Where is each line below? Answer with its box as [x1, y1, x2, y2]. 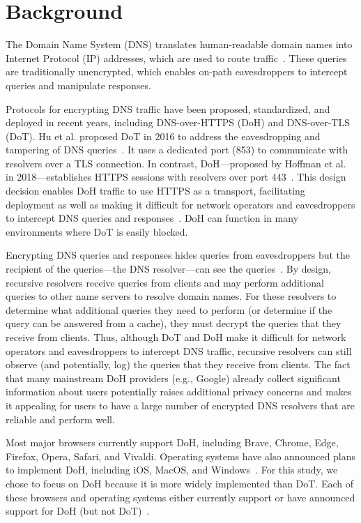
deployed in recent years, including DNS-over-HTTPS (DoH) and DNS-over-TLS [6, 115, 350, 130]
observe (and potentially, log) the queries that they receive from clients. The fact [6, 357, 351, 372]
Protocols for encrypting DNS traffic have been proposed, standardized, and [6, 101, 330, 116]
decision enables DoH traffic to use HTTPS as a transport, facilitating [6, 183, 305, 198]
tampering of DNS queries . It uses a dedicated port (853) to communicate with [6, 142, 348, 157]
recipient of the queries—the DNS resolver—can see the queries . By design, [6, 261, 331, 276]
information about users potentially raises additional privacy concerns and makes [6, 384, 352, 399]
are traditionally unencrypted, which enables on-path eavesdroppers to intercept [6, 64, 348, 79]
